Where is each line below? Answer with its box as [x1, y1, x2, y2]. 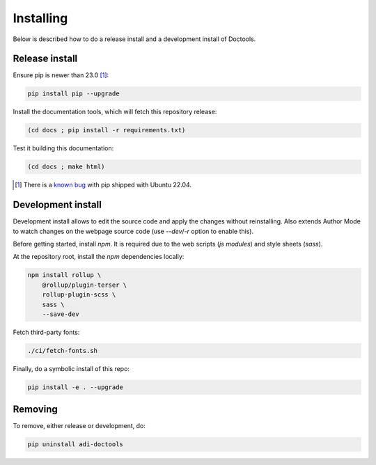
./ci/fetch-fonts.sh [27, 347, 97, 354]
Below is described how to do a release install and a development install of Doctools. [13, 35, 256, 43]
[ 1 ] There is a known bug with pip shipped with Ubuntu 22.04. [15, 181, 191, 189]
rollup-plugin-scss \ [42, 291, 116, 299]
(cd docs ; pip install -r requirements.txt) [27, 126, 186, 134]
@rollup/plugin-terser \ [42, 281, 127, 289]
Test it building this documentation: [13, 144, 114, 152]
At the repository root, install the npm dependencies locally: [13, 253, 185, 261]
